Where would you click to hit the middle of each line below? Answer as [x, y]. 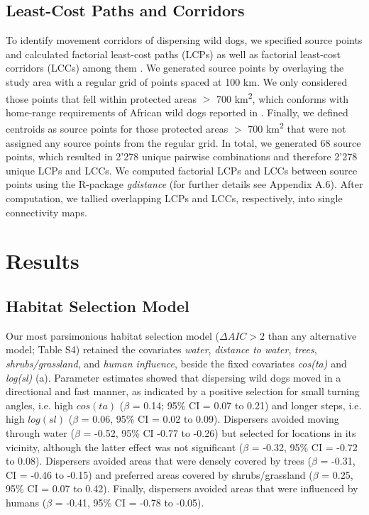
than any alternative [312, 335]
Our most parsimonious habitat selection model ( [112, 335]
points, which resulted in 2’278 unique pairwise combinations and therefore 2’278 [182, 156]
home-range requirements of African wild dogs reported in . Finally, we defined [177, 112]
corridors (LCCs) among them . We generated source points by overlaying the [175, 68]
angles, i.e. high [39, 405]
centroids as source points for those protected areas [117, 129]
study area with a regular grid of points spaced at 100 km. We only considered [177, 81]
